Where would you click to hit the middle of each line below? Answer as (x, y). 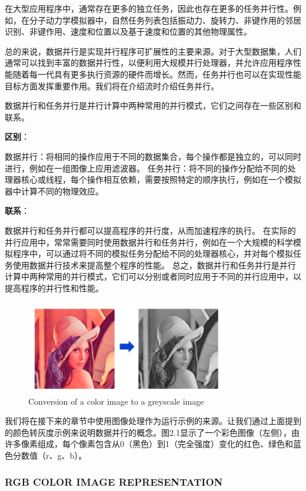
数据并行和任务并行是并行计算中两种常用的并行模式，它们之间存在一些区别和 (153, 105)
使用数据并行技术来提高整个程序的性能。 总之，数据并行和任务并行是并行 (154, 265)
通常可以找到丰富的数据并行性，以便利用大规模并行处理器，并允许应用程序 (149, 63)
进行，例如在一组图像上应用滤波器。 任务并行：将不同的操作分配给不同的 (146, 168)
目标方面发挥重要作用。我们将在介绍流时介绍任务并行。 (112, 85)
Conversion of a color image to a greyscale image (116, 401)
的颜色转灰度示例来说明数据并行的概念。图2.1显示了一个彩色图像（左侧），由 (152, 432)
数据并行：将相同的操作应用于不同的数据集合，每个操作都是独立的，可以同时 (153, 156)
